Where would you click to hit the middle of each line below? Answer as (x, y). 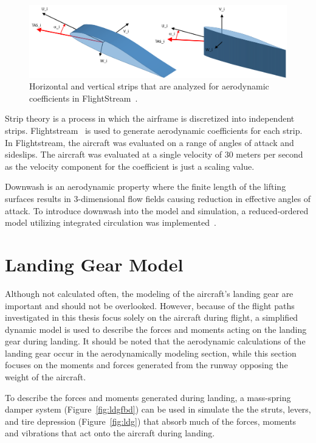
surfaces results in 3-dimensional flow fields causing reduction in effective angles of (158, 198)
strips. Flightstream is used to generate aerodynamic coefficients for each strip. (154, 131)
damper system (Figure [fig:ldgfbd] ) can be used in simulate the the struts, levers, (158, 409)
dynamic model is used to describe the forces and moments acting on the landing (156, 329)
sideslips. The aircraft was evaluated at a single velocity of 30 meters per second (154, 154)
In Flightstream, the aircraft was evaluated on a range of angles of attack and (149, 142)
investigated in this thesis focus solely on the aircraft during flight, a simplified (152, 317)
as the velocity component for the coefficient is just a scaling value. (130, 166)
